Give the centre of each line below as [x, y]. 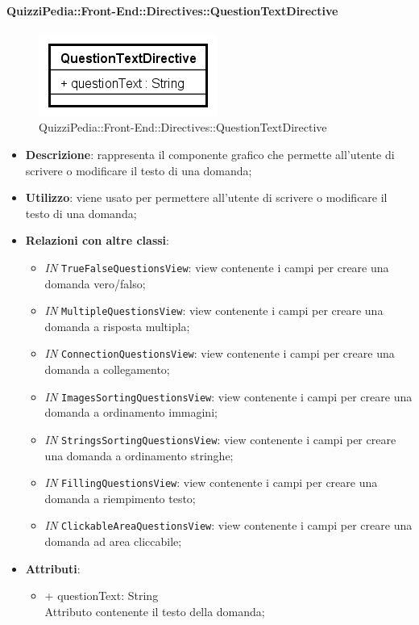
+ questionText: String [102, 596]
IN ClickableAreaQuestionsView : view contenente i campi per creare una [228, 525]
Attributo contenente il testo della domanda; [155, 611]
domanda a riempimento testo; [120, 498]
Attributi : [53, 568]
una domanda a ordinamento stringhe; [139, 455]
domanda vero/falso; [95, 283]
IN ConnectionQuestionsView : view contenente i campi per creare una [220, 353]
